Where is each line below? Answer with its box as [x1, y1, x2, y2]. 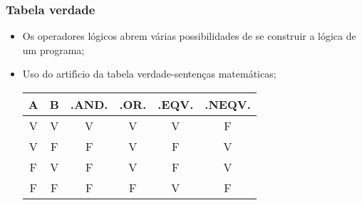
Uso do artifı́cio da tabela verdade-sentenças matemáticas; [22, 66, 276, 81]
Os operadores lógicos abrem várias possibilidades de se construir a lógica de [22, 28, 356, 43]
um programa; [22, 42, 85, 57]
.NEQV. [205, 96, 251, 112]
